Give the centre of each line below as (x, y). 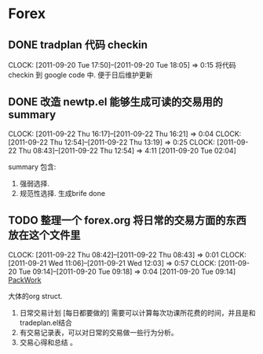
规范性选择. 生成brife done (62, 193)
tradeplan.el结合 (46, 323)
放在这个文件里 (44, 236)
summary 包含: (32, 167)
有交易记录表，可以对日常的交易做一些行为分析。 (99, 332)
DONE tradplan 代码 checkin (78, 44)
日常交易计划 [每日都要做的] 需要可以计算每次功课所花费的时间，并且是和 (137, 312)
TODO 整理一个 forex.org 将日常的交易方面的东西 (128, 221)
